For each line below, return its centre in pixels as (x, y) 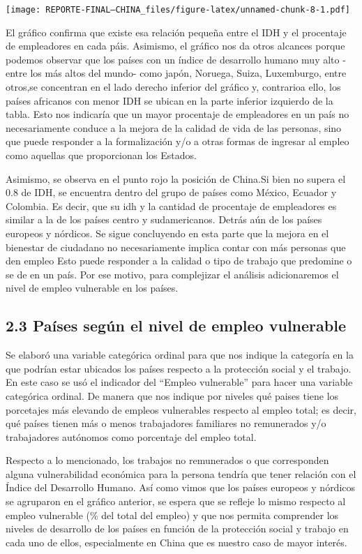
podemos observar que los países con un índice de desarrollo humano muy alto (173, 59)
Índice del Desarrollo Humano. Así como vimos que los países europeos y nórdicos (181, 487)
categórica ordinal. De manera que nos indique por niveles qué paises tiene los (172, 395)
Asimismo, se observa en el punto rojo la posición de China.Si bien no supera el (176, 178)
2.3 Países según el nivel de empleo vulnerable (176, 325)
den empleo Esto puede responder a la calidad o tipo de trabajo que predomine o (179, 261)
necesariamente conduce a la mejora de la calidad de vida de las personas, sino (174, 127)
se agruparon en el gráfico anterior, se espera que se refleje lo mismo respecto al (176, 501)
